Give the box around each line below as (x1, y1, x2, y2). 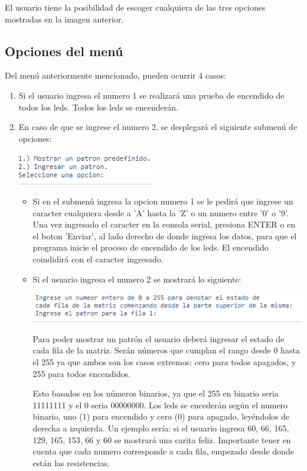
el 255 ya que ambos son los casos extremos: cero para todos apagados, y (32, 356, 296, 368)
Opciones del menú (5, 41, 123, 60)
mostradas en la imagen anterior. (5, 12, 124, 25)
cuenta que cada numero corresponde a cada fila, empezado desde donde (32, 445, 295, 457)
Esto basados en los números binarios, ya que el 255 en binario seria (32, 387, 279, 399)
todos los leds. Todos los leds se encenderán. (18, 100, 178, 113)
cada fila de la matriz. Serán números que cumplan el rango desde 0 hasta (32, 344, 300, 356)
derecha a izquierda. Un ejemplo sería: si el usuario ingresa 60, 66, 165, (32, 421, 289, 434)
